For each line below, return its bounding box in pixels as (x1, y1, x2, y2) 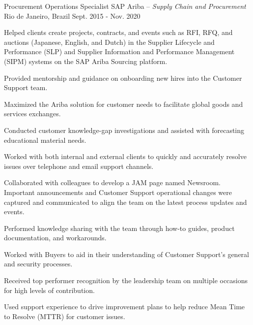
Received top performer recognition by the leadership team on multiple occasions (4, 275, 248, 286)
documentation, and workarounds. (4, 232, 107, 243)
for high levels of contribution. (4, 285, 95, 295)
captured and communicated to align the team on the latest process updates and (4, 196, 247, 207)
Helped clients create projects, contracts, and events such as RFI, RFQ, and (4, 27, 233, 37)
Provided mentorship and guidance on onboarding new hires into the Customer (4, 72, 242, 83)
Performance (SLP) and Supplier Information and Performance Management (4, 46, 235, 57)
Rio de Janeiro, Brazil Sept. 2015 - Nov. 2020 (4, 10, 141, 21)
